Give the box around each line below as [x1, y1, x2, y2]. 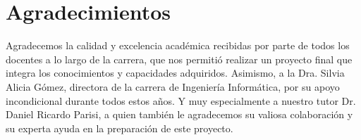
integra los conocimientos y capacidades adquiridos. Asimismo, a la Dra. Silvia [6, 65, 345, 80]
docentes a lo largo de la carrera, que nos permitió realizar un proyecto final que [6, 51, 353, 66]
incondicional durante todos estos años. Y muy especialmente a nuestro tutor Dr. [6, 93, 356, 108]
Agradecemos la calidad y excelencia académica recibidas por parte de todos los [6, 38, 350, 53]
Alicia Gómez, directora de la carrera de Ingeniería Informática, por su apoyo [6, 79, 340, 94]
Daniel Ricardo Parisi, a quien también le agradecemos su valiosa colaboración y [6, 107, 353, 122]
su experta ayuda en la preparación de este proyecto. [6, 120, 233, 135]
